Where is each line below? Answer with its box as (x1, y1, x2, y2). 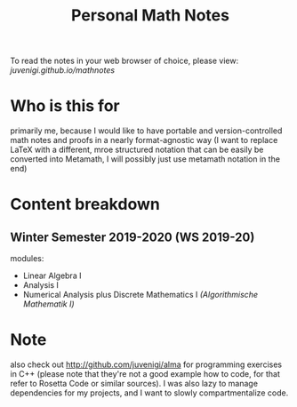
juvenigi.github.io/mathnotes (10, 65, 115, 76)
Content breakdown (10, 195, 161, 214)
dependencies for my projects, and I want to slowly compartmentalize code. (10, 387, 289, 398)
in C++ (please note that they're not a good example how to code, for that (10, 369, 281, 379)
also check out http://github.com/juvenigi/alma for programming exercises (10, 359, 283, 370)
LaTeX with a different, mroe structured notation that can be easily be (10, 144, 264, 156)
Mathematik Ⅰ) (22, 299, 75, 309)
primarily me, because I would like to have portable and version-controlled (10, 125, 283, 136)
